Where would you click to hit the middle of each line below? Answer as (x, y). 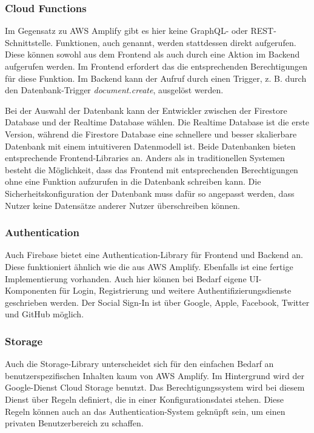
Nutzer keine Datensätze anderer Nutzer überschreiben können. (122, 205)
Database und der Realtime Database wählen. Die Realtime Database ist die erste (157, 122)
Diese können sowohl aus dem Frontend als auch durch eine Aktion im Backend (152, 54)
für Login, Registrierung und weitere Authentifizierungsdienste (175, 290)
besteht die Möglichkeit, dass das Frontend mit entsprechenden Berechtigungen (152, 169)
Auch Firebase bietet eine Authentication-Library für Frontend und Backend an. (154, 255)
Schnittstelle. (29, 42)
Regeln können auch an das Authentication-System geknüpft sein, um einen (145, 411)
